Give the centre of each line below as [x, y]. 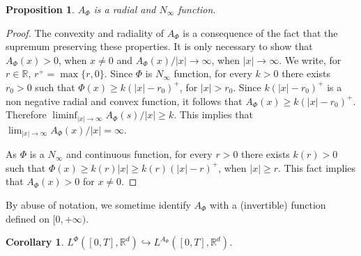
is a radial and [125, 9]
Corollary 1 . [35, 242]
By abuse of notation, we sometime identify [98, 204]
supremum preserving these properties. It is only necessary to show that [159, 46]
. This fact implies [317, 167]
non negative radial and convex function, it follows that [124, 101]
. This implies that [213, 114]
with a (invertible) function [268, 204]
